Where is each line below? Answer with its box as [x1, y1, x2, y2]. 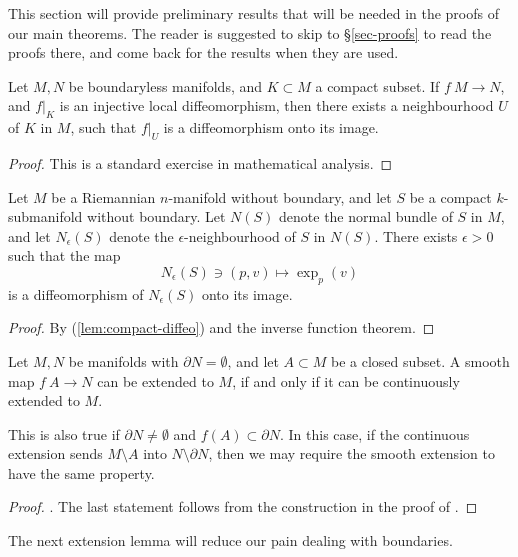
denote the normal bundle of [279, 206, 453, 227]
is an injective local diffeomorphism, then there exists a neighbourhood [59, 95, 494, 116]
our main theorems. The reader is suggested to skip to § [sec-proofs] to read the [8, 22, 492, 43]
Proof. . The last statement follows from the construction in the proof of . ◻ [8, 496, 478, 517]
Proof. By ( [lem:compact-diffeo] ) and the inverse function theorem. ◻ [8, 317, 435, 338]
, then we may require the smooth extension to [208, 443, 495, 464]
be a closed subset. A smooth [331, 350, 510, 371]
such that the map [8, 245, 121, 266]
